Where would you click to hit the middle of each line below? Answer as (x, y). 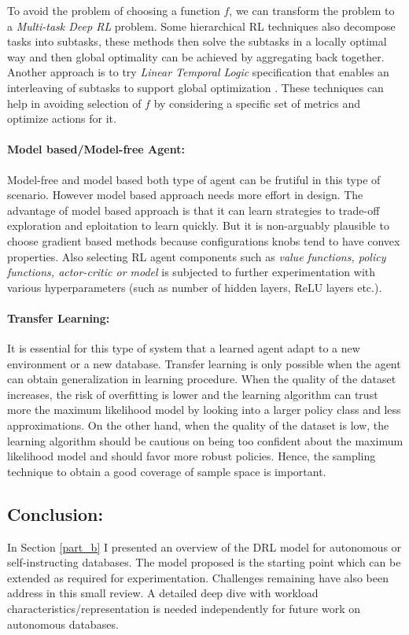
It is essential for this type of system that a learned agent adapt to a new (184, 348)
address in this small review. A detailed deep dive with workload (163, 593)
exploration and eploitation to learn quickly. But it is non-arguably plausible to (198, 225)
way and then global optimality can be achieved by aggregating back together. (196, 56)
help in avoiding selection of (74, 103)
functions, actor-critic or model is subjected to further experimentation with (192, 272)
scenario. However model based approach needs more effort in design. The (185, 195)
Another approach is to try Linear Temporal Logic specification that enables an (198, 72)
